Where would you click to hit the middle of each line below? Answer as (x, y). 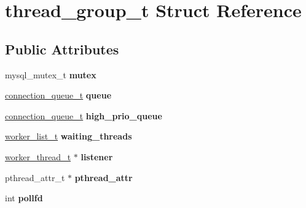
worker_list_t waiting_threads (69, 136)
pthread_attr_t (35, 177)
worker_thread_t (38, 156)
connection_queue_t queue (58, 95)
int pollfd (24, 198)
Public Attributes (62, 49)
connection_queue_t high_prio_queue (84, 115)
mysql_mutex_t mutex (51, 74)
